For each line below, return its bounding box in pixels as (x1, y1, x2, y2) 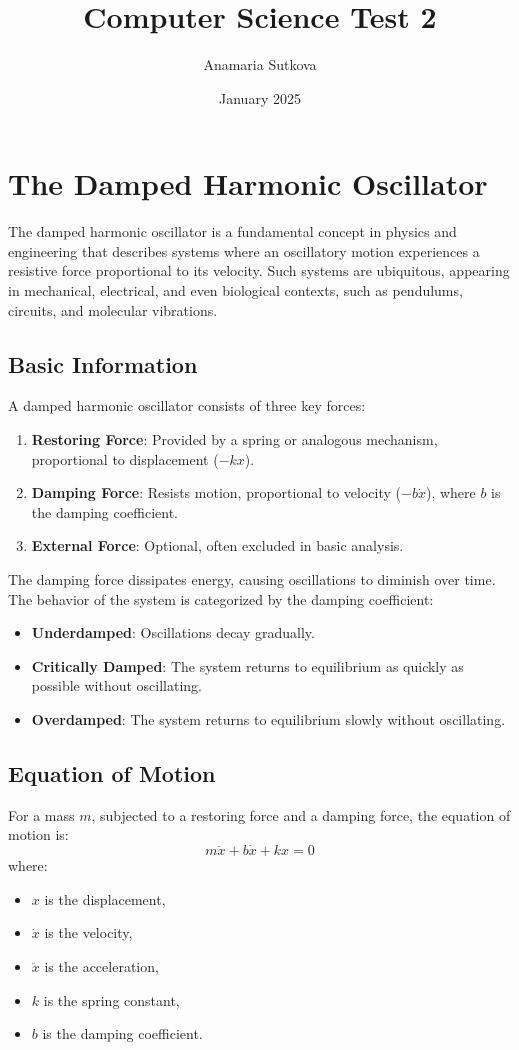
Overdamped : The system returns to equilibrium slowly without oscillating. (31, 708, 506, 729)
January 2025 (219, 87, 301, 108)
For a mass (8, 804, 75, 825)
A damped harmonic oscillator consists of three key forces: (8, 395, 366, 416)
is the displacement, (44, 888, 166, 909)
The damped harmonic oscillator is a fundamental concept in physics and (8, 221, 457, 242)
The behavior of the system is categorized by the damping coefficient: (8, 588, 434, 609)
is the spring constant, (43, 989, 180, 1010)
